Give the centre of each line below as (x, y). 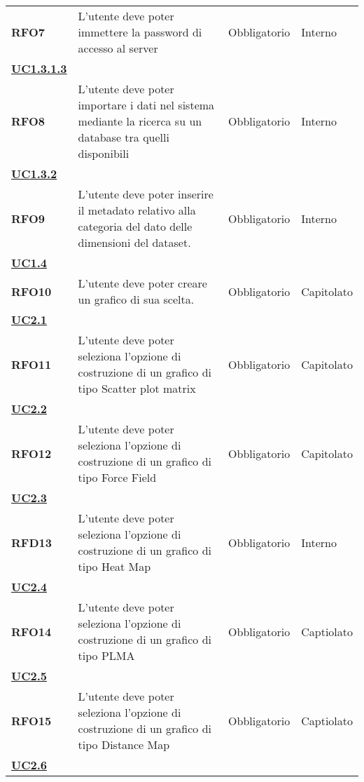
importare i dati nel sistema (146, 105)
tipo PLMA (106, 655)
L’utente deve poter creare (142, 283)
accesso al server (118, 48)
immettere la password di (140, 32)
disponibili (104, 153)
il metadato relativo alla (137, 210)
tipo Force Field (117, 477)
